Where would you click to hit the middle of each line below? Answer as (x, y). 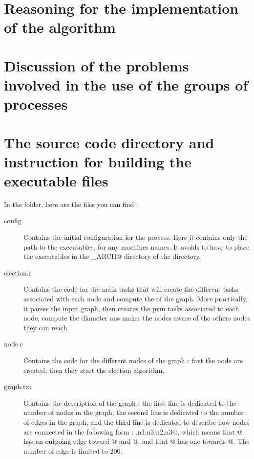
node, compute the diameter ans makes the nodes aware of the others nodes (137, 318)
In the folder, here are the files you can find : (71, 204)
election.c (18, 272)
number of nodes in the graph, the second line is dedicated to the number (134, 412)
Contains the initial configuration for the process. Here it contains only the (136, 237)
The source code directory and (109, 142)
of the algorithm (60, 27)
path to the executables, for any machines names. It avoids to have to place (137, 246)
